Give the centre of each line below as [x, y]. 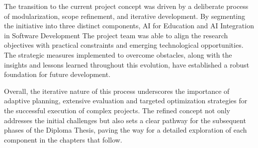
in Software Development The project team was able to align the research [116, 35]
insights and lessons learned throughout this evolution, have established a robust [127, 64]
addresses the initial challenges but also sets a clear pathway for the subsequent [125, 120]
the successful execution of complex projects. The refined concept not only [117, 110]
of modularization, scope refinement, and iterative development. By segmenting [125, 16]
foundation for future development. [57, 74]
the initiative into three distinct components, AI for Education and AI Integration [129, 26]
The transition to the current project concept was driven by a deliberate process [126, 6]
